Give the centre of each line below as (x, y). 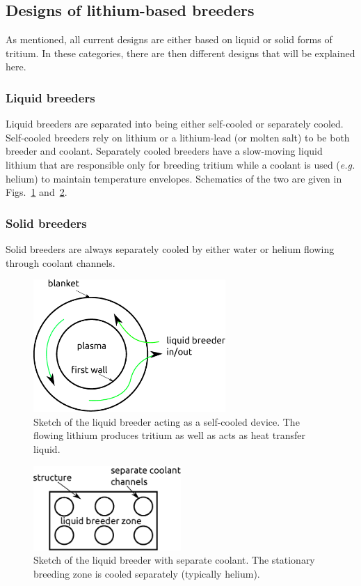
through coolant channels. (61, 262)
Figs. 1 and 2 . (37, 192)
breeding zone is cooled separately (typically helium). (147, 574)
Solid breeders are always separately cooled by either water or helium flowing (170, 248)
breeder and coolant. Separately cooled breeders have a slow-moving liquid (164, 151)
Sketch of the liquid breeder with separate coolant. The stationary (174, 560)
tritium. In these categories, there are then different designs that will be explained (180, 53)
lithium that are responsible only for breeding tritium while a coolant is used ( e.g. (180, 164)
